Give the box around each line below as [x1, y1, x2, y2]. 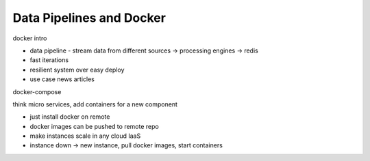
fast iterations [29, 56, 69, 64]
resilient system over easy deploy [29, 65, 125, 74]
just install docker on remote [29, 113, 110, 121]
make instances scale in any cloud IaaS [29, 132, 141, 140]
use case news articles [29, 75, 95, 83]
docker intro [12, 34, 47, 42]
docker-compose [12, 87, 62, 96]
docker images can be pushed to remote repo [29, 122, 159, 130]
